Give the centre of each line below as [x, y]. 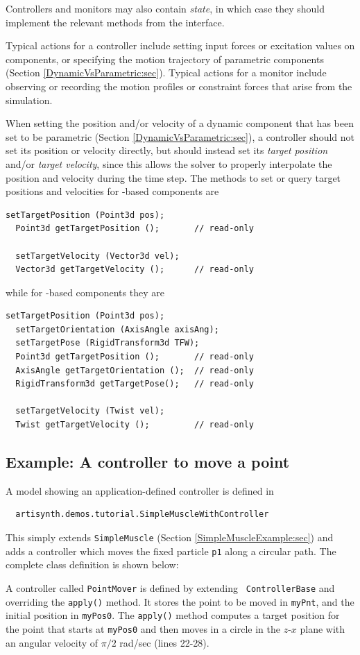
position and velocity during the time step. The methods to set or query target [173, 177]
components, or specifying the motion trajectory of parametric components [165, 59]
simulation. [29, 100]
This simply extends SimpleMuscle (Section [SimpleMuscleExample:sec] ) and [170, 537]
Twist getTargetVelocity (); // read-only [135, 425]
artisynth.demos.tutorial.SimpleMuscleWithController [142, 514]
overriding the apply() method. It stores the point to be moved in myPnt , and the [180, 601]
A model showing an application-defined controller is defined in [140, 490]
